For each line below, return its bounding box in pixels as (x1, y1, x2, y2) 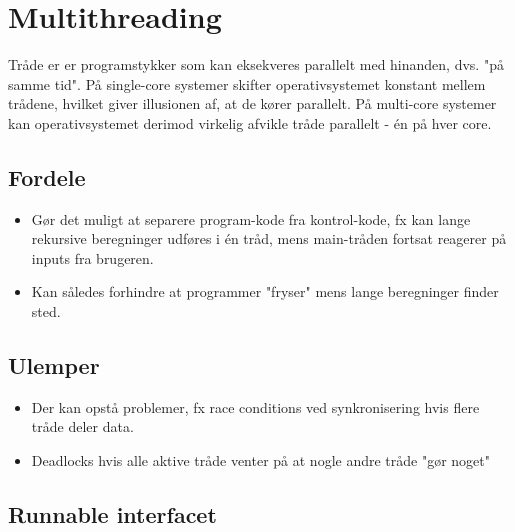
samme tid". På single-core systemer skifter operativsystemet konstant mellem (8, 73, 486, 94)
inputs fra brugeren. (31, 247, 154, 268)
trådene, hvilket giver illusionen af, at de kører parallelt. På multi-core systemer (8, 93, 497, 114)
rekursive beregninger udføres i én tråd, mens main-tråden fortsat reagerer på (31, 228, 507, 249)
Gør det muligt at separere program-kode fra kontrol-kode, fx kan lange (31, 208, 471, 229)
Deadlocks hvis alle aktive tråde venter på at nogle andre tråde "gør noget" (31, 450, 491, 471)
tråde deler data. (31, 416, 134, 437)
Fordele (8, 161, 86, 192)
